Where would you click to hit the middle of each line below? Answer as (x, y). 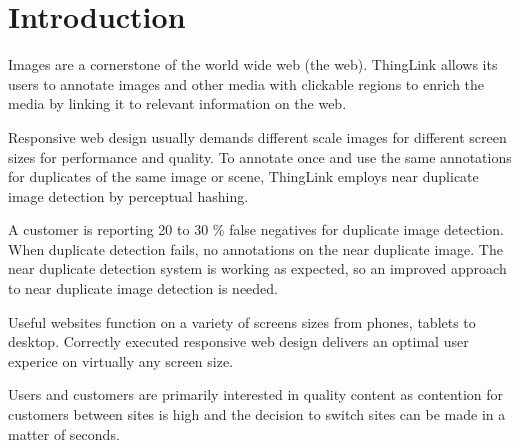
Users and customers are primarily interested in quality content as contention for (255, 394)
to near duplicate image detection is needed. (143, 288)
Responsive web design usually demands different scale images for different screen (257, 136)
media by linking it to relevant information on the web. (177, 103)
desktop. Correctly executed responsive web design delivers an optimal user (238, 341)
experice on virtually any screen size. (121, 360)
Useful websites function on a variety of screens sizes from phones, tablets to (242, 321)
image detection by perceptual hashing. (128, 195)
